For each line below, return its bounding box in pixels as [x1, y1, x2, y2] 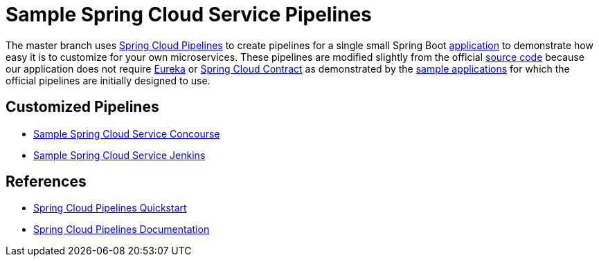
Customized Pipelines [6, 98, 159, 116]
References [6, 173, 87, 191]
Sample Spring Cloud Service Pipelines [6, 3, 372, 26]
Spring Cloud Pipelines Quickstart [33, 202, 187, 214]
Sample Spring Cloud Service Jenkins [33, 149, 206, 161]
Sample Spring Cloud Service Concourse [33, 127, 220, 140]
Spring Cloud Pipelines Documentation [33, 223, 210, 236]
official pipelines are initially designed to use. [6, 74, 211, 86]
